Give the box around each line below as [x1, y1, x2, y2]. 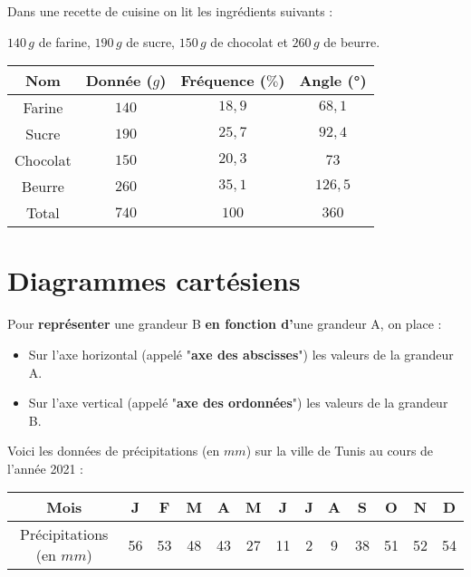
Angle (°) [299, 70, 367, 91]
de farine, [38, 32, 91, 51]
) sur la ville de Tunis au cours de [245, 441, 434, 460]
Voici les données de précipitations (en [7, 441, 220, 460]
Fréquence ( [180, 70, 266, 91]
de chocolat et [210, 32, 288, 51]
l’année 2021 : [7, 458, 83, 477]
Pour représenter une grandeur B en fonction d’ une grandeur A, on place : [7, 314, 442, 333]
